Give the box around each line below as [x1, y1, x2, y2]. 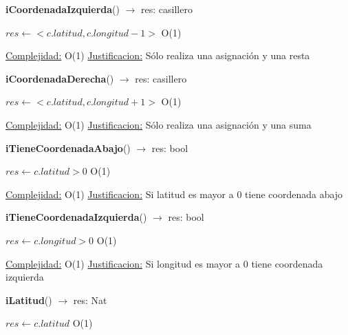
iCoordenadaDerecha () [6, 71, 114, 85]
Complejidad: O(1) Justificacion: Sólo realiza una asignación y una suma [6, 117, 312, 131]
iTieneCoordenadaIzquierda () [6, 210, 147, 224]
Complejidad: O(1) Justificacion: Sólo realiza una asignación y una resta [6, 48, 310, 63]
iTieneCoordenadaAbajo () [6, 140, 131, 155]
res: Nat [73, 292, 107, 307]
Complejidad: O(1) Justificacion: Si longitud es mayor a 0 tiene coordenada [6, 256, 323, 270]
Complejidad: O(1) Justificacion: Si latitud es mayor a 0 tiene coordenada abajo [6, 186, 343, 201]
